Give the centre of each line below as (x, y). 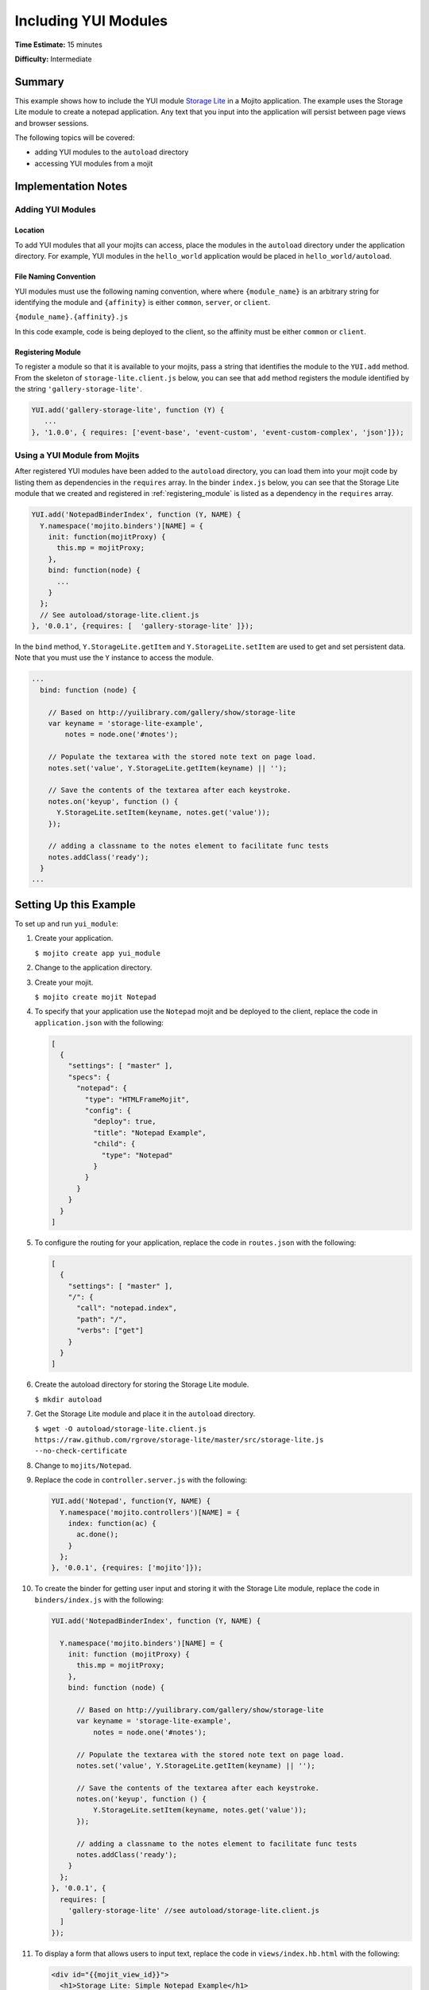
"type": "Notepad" (137, 1155)
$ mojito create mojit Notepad (95, 997)
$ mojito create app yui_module (97, 953)
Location (30, 230)
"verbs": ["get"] (110, 1331)
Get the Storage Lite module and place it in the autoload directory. (145, 1414)
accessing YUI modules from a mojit (94, 163)
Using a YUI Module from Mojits (77, 455)
